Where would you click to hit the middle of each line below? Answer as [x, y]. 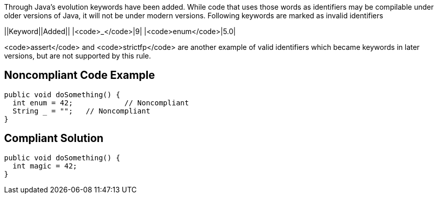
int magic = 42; [45, 166]
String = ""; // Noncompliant [81, 111]
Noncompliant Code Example [80, 75]
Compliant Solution [54, 138]
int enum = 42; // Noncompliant [101, 103]
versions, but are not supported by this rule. [78, 56]
